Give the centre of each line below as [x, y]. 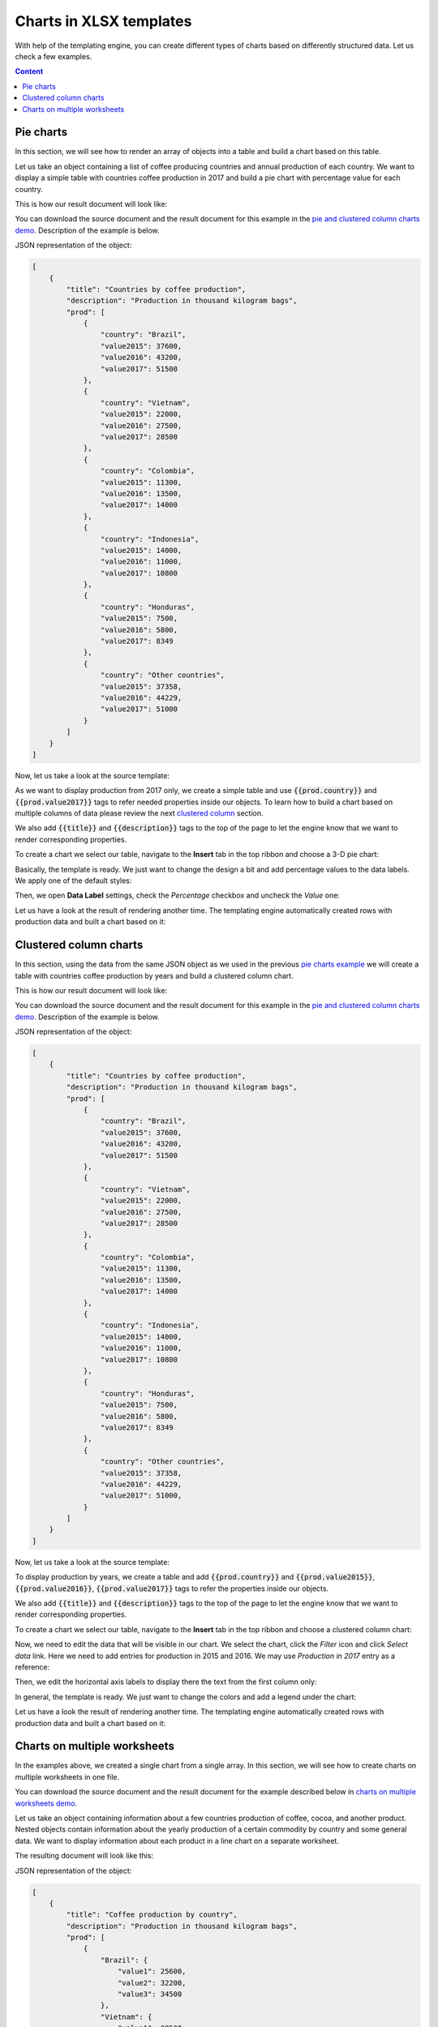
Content [29, 71]
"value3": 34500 [150, 1994]
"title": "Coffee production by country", [152, 1915]
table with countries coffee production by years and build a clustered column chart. [154, 975]
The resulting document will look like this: [84, 1856]
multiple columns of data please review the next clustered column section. [139, 813]
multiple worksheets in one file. [67, 1776]
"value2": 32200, [152, 1983]
